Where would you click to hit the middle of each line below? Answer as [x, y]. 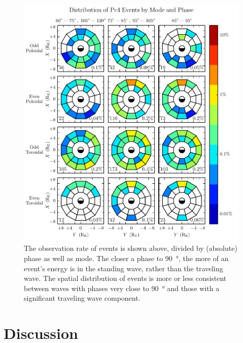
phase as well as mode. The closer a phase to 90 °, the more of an [126, 258]
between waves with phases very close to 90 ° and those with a [122, 288]
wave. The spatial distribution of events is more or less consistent [125, 278]
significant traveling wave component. [82, 298]
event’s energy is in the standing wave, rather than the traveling [124, 268]
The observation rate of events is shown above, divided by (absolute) [131, 248]
